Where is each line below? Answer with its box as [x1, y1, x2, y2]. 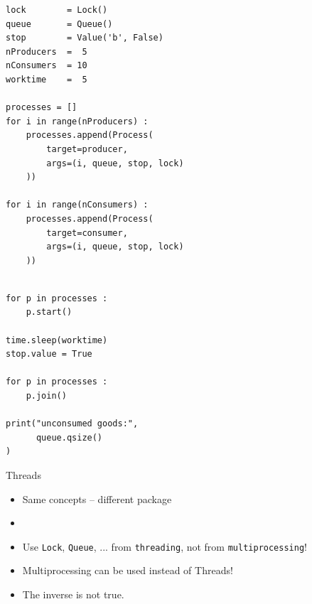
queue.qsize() [36, 432, 103, 443]
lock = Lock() [6, 5, 108, 15]
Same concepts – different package [22, 491, 172, 506]
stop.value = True [6, 349, 92, 360]
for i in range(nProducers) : [6, 116, 149, 126]
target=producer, [46, 144, 128, 154]
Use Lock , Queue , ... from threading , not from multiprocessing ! [22, 539, 307, 554]
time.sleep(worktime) [6, 335, 108, 345]
